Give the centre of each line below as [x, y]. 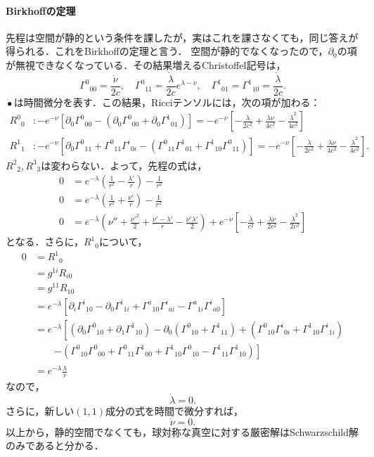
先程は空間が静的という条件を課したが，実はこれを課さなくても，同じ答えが [182, 37]
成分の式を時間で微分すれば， [175, 410]
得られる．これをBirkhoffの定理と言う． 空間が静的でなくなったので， [167, 51]
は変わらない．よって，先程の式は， [124, 165]
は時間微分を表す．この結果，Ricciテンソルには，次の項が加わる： [167, 102]
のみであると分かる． [55, 445]
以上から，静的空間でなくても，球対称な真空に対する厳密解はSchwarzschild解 [182, 431]
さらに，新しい [40, 410]
